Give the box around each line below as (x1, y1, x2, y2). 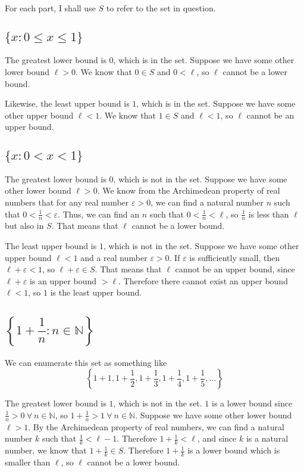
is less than (248, 207, 289, 220)
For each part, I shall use (5, 2, 96, 14)
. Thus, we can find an (58, 207, 140, 220)
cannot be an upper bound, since (175, 263, 295, 275)
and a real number (80, 251, 148, 263)
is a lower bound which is (187, 444, 280, 457)
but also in (5, 219, 44, 232)
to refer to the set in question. (106, 2, 216, 14)
